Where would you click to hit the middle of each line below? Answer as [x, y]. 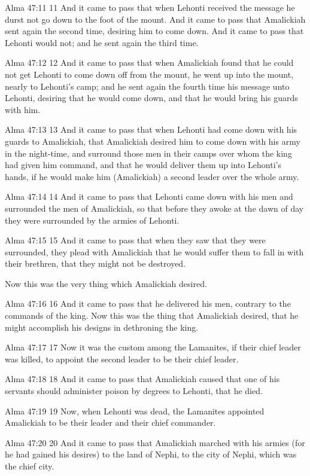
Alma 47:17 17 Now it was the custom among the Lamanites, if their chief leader [153, 347]
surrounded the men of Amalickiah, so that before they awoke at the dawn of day [154, 208]
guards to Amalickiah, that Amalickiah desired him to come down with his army [153, 141]
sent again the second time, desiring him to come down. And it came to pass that [154, 31]
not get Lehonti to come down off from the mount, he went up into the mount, [149, 74]
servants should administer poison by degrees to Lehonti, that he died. [134, 391]
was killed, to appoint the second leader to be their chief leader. [122, 358]
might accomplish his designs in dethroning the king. [102, 327]
